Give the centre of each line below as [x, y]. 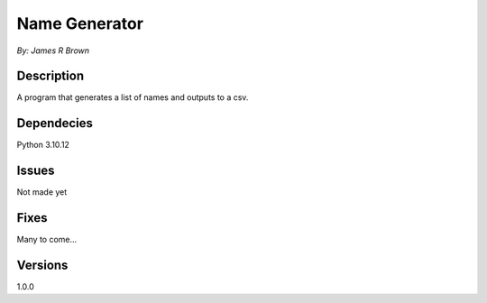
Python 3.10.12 [43, 145]
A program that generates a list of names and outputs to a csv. [133, 97]
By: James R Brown [53, 50]
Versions [42, 265]
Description [51, 76]
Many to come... [47, 240]
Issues [36, 171]
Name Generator [80, 23]
